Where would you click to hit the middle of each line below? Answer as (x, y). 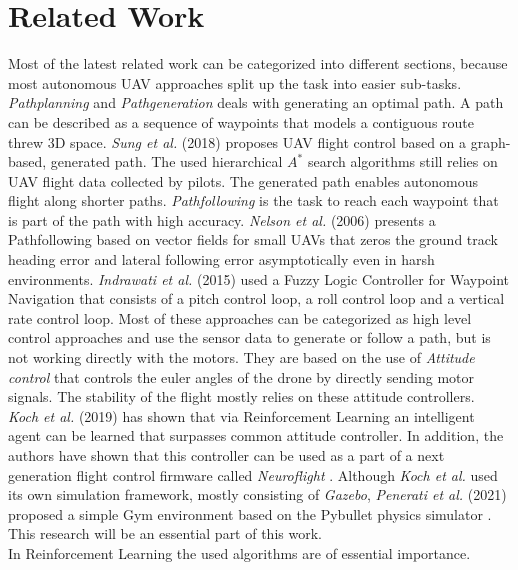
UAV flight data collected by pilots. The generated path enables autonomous (243, 180)
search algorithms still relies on (402, 161)
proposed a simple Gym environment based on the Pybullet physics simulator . (250, 513)
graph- (490, 141)
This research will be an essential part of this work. (165, 533)
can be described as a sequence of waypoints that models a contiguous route (241, 121)
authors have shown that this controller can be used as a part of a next (226, 455)
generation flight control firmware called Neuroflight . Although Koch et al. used (253, 474)
